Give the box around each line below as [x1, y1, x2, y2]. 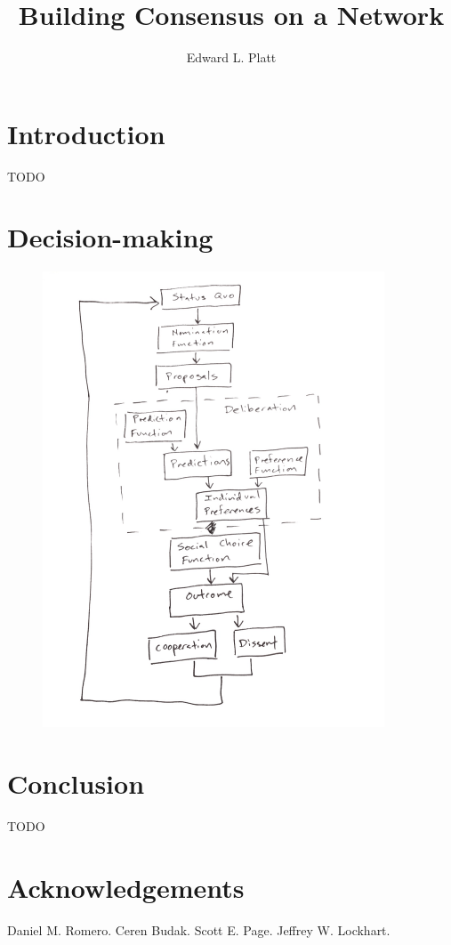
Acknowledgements [7, 868, 245, 905]
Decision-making [7, 219, 213, 255]
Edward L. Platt [186, 48, 277, 67]
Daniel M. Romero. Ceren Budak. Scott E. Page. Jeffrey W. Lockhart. [7, 920, 391, 939]
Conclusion [7, 765, 145, 802]
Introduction [7, 115, 165, 151]
